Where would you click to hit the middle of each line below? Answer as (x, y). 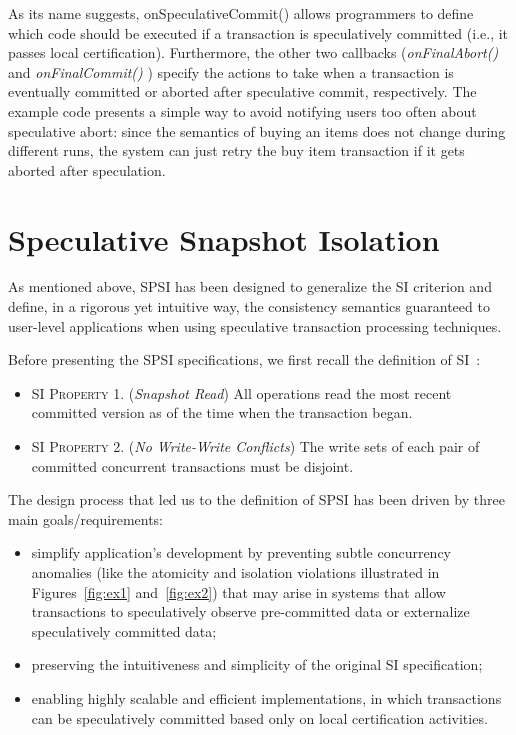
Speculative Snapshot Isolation (224, 238)
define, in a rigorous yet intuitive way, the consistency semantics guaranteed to (249, 306)
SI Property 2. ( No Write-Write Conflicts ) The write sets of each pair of (255, 446)
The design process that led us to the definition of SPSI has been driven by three (256, 499)
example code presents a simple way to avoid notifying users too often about (242, 110)
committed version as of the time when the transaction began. (222, 412)
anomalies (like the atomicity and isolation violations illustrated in (235, 572)
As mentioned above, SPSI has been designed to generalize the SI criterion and (250, 286)
